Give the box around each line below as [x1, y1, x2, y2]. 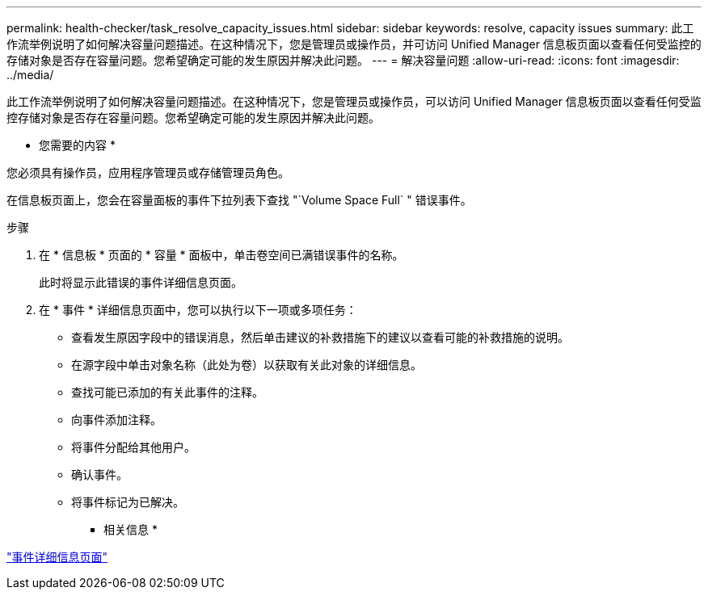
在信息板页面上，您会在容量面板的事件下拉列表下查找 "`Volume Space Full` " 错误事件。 [6, 193, 472, 207]
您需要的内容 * [39, 138, 116, 152]
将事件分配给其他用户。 [71, 440, 196, 454]
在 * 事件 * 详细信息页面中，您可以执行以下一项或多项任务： [39, 303, 357, 317]
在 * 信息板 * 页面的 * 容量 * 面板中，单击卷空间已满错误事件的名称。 [39, 248, 404, 262]
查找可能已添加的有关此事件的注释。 [71, 385, 263, 399]
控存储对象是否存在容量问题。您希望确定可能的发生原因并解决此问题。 [6, 111, 380, 124]
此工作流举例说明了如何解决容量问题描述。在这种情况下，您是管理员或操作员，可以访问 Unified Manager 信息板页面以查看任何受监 [6, 94, 702, 108]
